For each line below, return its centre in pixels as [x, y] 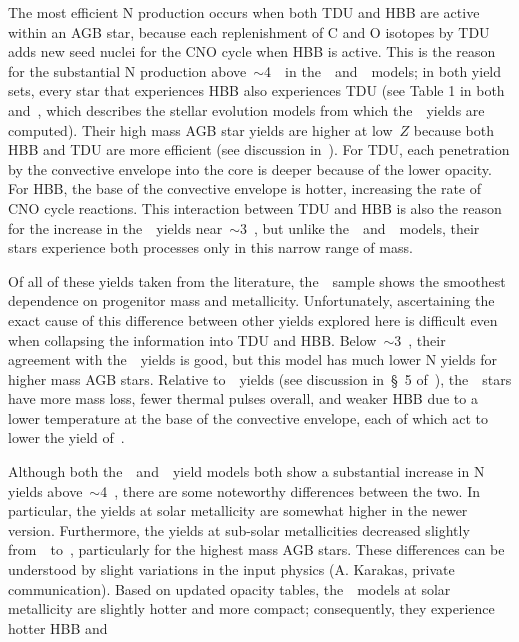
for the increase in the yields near [115, 227]
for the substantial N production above [127, 70]
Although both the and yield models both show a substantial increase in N [246, 471]
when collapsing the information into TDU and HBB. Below [192, 339]
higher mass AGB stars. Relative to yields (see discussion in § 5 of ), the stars [260, 378]
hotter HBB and [58, 627]
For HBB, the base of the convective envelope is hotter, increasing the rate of [245, 188]
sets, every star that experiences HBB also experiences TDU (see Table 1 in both [256, 90]
